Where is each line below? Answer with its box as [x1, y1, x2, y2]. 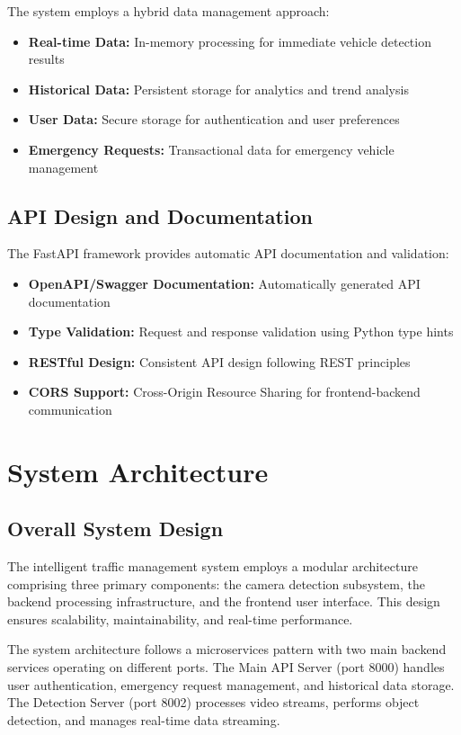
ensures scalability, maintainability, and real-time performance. [7, 609, 353, 628]
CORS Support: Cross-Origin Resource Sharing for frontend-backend [28, 382, 421, 401]
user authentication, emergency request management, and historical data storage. [7, 675, 455, 694]
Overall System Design [7, 515, 224, 542]
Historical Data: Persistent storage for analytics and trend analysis [28, 79, 409, 98]
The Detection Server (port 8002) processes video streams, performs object [7, 693, 420, 712]
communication [28, 399, 112, 418]
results [28, 49, 65, 68]
